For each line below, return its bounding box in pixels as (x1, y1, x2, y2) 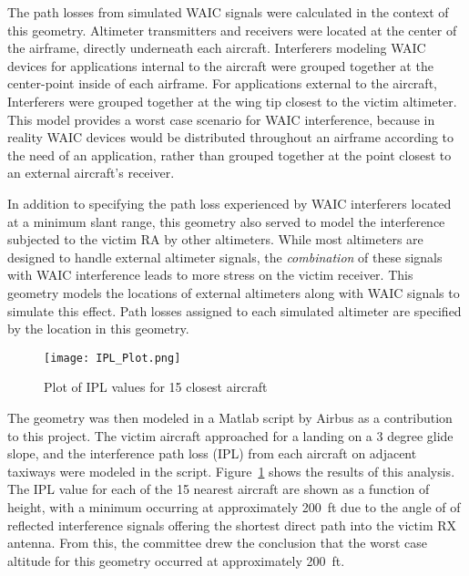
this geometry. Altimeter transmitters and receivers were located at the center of (7, 20, 457, 39)
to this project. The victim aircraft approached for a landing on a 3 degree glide (7, 426, 454, 445)
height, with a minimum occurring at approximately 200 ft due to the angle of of (7, 497, 461, 516)
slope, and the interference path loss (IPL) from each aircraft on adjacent (7, 444, 417, 463)
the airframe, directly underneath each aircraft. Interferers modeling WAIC (7, 38, 426, 57)
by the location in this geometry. (7, 319, 189, 338)
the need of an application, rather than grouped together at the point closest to (7, 145, 452, 164)
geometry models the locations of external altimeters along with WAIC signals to (7, 283, 460, 302)
